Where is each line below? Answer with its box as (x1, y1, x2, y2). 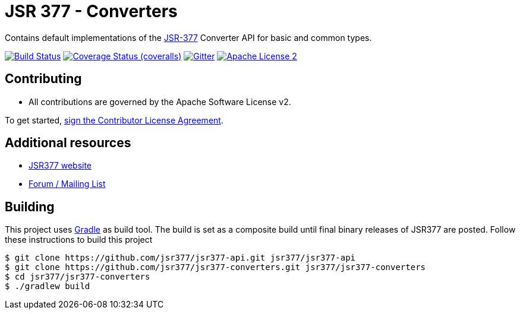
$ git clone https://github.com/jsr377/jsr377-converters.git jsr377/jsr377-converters (5, 262, 426, 272)
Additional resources (5, 135, 131, 151)
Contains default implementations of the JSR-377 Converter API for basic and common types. (5, 32, 372, 43)
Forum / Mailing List (29, 179, 106, 189)
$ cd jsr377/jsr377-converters (5, 272, 150, 282)
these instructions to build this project (5, 234, 153, 245)
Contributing (5, 71, 82, 87)
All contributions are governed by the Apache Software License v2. (29, 96, 291, 107)
